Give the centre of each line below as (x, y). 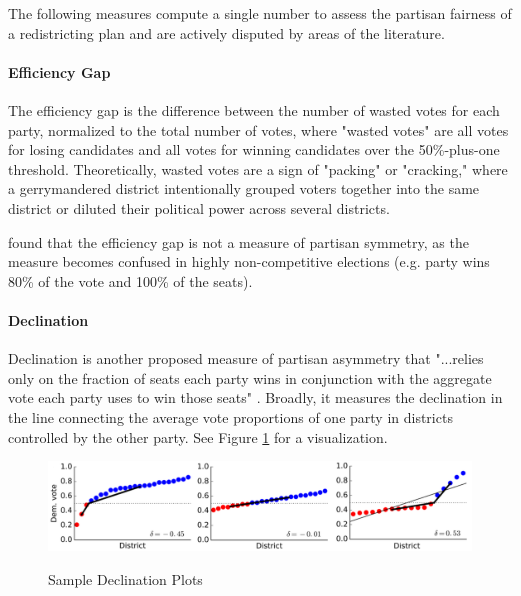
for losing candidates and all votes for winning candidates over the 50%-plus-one (254, 149)
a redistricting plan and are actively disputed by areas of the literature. (226, 32)
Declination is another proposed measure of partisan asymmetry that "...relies (246, 358)
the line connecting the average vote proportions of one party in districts (230, 416)
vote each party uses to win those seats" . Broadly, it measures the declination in (255, 397)
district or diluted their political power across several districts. (199, 207)
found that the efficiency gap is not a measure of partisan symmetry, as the (238, 241)
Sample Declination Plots (125, 578)
